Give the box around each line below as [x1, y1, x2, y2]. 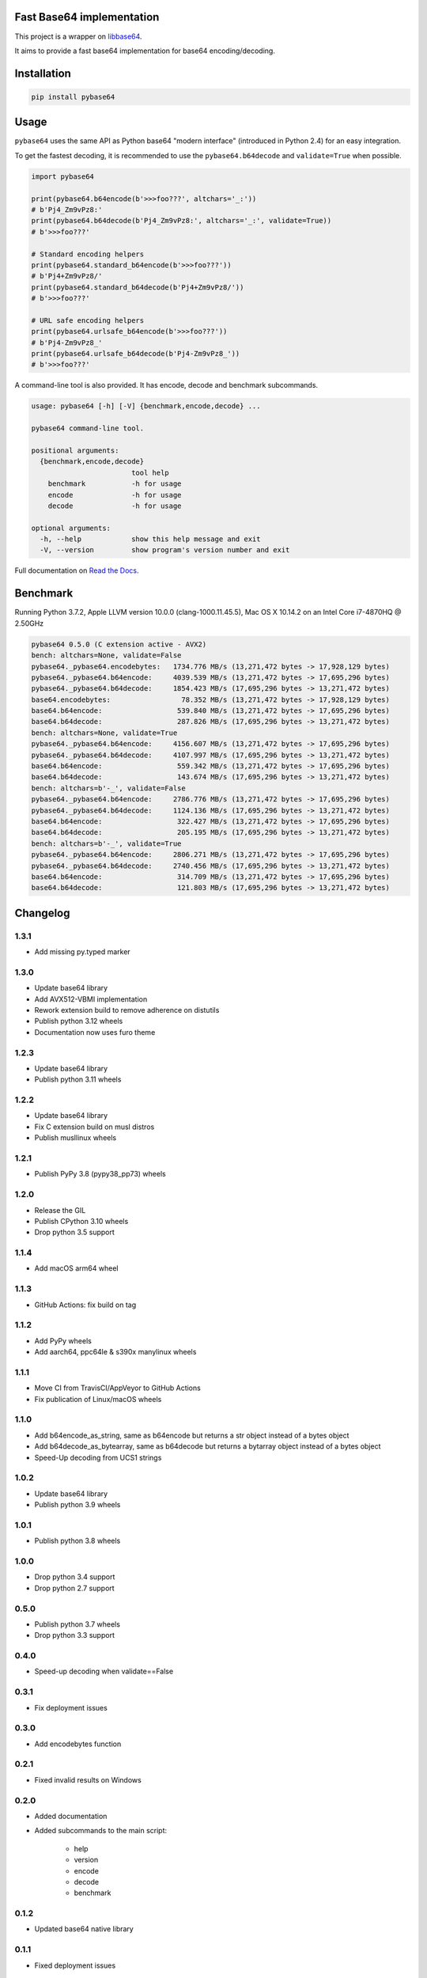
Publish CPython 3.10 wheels [34, 1216, 129, 1226]
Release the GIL [34, 1205, 86, 1214]
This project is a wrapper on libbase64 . [14, 32, 142, 41]
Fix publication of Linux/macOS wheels [34, 1394, 162, 1404]
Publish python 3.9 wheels [34, 1500, 121, 1510]
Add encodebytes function [34, 1739, 122, 1749]
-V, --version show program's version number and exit [40, 546, 290, 555]
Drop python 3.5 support [34, 1227, 115, 1237]
